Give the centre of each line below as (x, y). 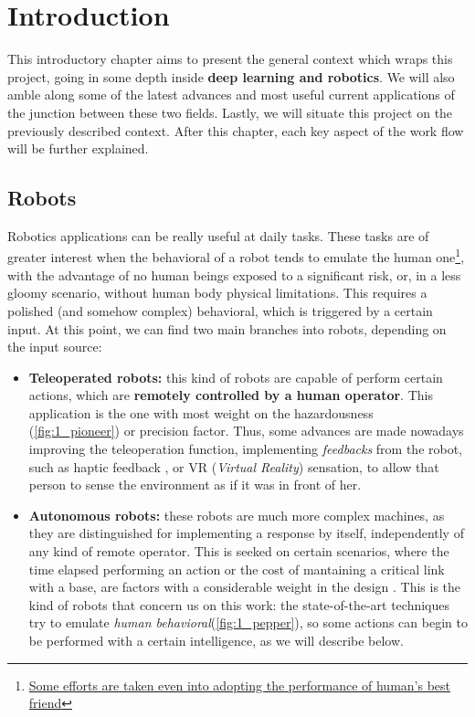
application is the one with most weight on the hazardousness (201, 412)
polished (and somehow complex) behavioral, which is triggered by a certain (220, 310)
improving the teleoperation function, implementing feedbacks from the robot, (246, 449)
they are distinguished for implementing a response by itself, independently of (246, 533)
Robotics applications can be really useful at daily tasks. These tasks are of (218, 235)
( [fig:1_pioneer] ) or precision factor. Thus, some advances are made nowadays (246, 431)
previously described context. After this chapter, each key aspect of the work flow (236, 130)
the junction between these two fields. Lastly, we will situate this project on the (230, 112)
